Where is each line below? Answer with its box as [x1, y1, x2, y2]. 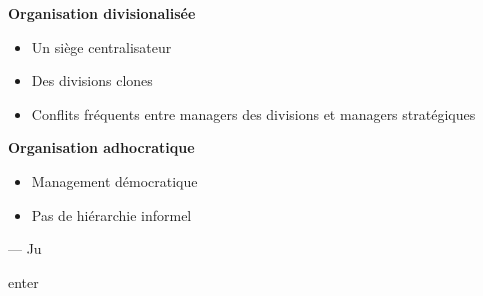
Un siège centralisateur [31, 36, 172, 57]
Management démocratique [31, 170, 198, 191]
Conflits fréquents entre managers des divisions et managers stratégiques [31, 103, 476, 124]
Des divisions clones [31, 70, 153, 91]
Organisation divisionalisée [8, 3, 196, 23]
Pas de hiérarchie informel [31, 204, 192, 225]
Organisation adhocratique [8, 137, 195, 158]
